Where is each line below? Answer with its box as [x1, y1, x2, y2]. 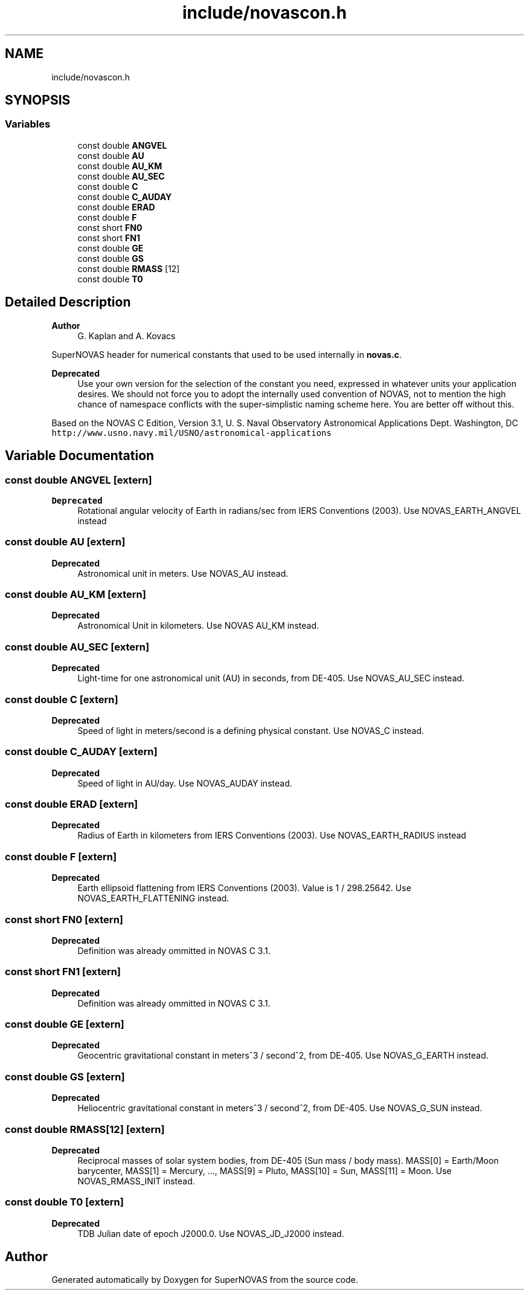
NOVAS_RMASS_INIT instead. [77, 1175, 195, 1186]
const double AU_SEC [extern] [5, 640, 150, 653]
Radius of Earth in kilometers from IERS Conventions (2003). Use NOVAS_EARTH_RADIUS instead [77, 830, 466, 841]
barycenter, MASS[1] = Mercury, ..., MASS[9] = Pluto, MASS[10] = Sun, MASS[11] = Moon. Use [77, 1165, 452, 1176]
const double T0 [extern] [5, 1196, 124, 1209]
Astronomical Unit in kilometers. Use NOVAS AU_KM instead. [77, 620, 319, 631]
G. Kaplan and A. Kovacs [77, 330, 176, 341]
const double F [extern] [5, 850, 117, 863]
